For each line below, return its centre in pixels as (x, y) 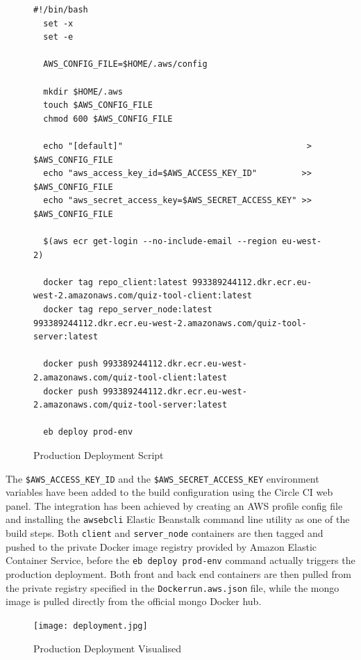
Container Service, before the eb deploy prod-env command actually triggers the (180, 560)
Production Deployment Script (99, 455)
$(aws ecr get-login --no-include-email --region (160, 242)
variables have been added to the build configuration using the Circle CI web (169, 492)
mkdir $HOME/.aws (83, 91)
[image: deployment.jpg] (91, 626)
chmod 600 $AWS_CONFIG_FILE (108, 119)
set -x (58, 23)
